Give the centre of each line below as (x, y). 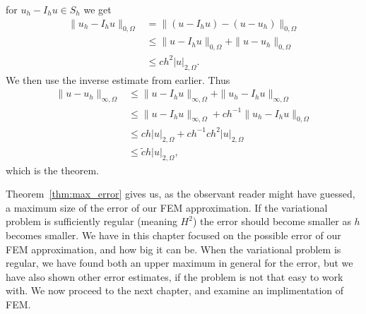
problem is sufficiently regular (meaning (91, 221)
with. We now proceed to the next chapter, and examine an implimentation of (175, 290)
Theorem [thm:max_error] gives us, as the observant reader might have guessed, (181, 194)
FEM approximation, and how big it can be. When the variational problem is (173, 249)
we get (98, 9)
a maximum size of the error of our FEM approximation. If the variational (167, 207)
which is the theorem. (52, 170)
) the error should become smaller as (272, 221)
